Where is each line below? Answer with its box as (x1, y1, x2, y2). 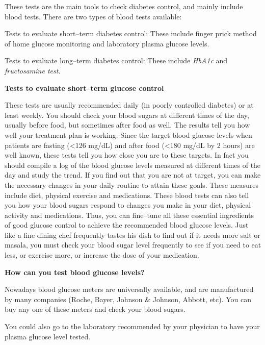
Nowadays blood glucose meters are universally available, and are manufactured (5, 284, 254, 294)
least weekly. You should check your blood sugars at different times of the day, (5, 109, 249, 120)
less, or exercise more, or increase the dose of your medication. (5, 250, 199, 260)
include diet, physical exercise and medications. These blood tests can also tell (5, 189, 249, 200)
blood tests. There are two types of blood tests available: (5, 11, 182, 21)
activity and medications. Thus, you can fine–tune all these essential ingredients (5, 209, 254, 220)
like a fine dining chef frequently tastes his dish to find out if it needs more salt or (5, 229, 260, 240)
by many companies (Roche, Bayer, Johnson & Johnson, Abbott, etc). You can (5, 293, 252, 304)
